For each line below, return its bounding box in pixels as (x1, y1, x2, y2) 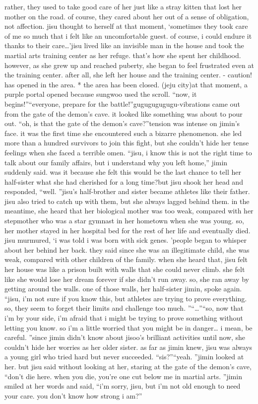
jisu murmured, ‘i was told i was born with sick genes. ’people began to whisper (4, 235, 247, 245)
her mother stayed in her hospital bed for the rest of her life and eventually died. (4, 225, 251, 235)
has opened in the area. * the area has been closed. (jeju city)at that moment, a (4, 79, 248, 89)
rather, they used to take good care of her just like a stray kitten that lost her (4, 1, 242, 11)
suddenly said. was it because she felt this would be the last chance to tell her (4, 167, 241, 177)
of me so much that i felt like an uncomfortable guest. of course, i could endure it (4, 30, 252, 41)
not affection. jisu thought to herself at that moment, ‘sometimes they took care (4, 21, 248, 31)
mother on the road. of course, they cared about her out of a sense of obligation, (4, 11, 249, 21)
